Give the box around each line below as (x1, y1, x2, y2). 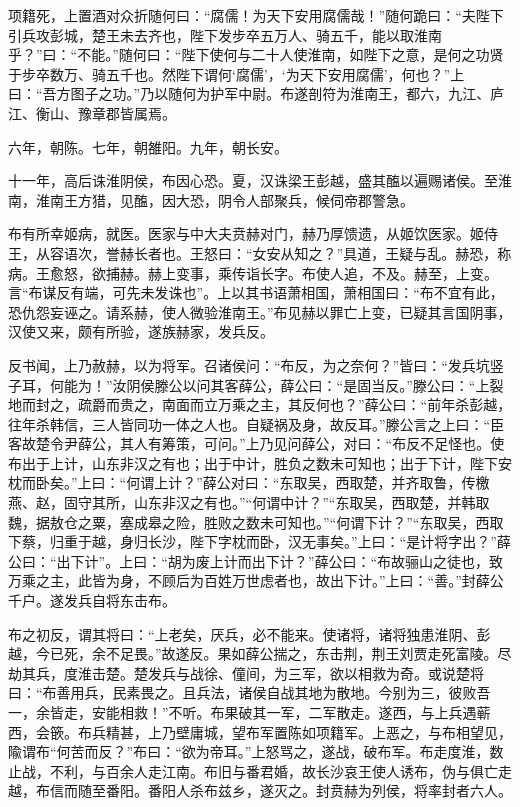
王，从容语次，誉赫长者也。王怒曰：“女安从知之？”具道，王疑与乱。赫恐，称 (8, 242, 512, 263)
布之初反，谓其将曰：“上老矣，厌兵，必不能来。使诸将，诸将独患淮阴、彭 (8, 623, 491, 644)
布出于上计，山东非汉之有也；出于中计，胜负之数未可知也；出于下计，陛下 (8, 452, 498, 473)
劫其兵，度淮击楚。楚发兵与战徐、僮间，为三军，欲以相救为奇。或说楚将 (8, 662, 484, 683)
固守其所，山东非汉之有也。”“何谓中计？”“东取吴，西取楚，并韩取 (63, 492, 490, 513)
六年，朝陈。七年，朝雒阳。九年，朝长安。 (8, 136, 288, 157)
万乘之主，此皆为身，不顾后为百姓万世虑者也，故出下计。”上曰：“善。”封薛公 (8, 570, 504, 591)
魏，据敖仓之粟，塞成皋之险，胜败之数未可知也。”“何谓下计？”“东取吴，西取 (8, 511, 504, 532)
